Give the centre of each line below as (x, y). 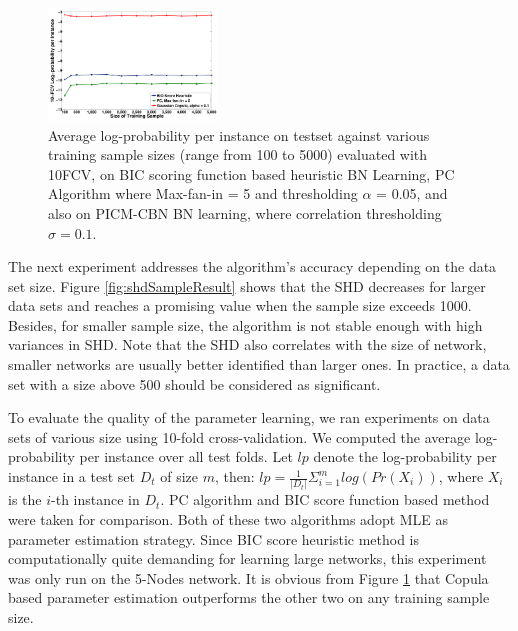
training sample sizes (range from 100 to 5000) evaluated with (238, 154)
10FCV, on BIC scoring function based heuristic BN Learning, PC (251, 173)
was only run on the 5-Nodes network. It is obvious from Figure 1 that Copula (248, 577)
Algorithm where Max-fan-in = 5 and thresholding (203, 193)
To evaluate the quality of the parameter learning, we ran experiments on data (249, 417)
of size (179, 476)
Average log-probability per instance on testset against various (239, 134)
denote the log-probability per (405, 456)
